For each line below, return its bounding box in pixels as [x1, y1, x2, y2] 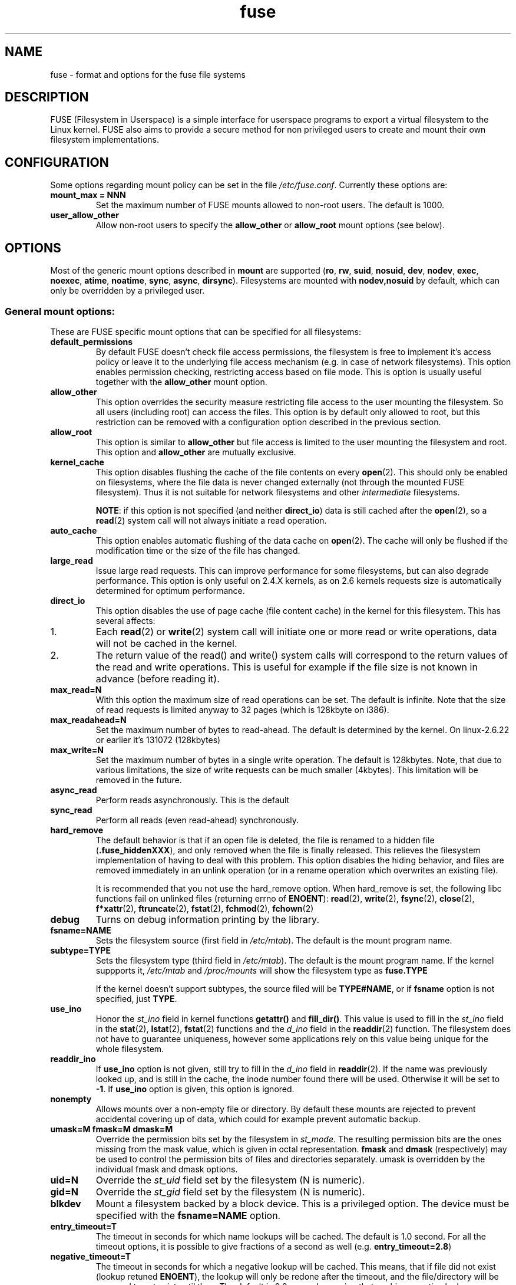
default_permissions [50, 336, 133, 347]
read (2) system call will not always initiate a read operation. [95, 515, 327, 525]
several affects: [95, 615, 156, 626]
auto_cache [50, 525, 97, 535]
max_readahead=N [50, 714, 127, 725]
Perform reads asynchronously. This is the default [95, 794, 290, 805]
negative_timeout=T [50, 1251, 131, 1261]
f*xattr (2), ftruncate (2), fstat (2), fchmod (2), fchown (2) [95, 903, 314, 913]
